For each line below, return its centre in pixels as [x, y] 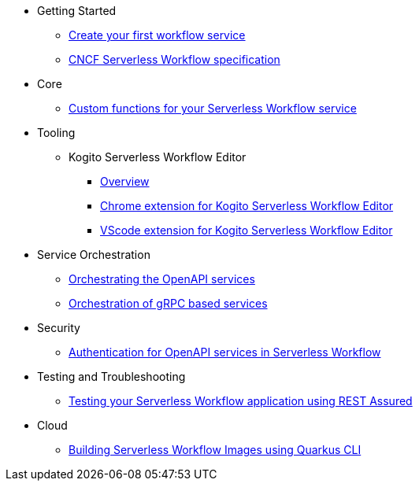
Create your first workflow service [157, 35]
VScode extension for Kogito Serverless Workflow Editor [247, 230]
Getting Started [77, 11]
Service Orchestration [94, 255]
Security [59, 328]
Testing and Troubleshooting [111, 376]
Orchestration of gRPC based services [168, 303]
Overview [125, 181]
